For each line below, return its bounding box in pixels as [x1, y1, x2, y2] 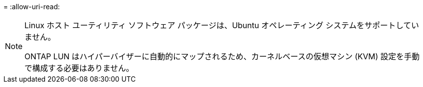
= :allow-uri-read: [3, 2, 60, 11]
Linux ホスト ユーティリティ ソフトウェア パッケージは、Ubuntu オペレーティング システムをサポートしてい [24, 20, 419, 30]
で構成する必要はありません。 [24, 63, 134, 73]
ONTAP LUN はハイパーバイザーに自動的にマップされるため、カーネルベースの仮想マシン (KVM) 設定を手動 [24, 52, 420, 61]
